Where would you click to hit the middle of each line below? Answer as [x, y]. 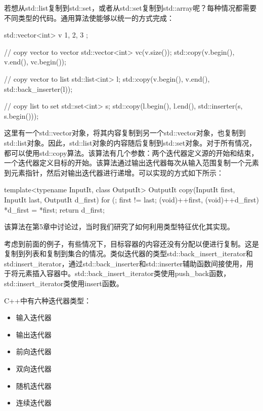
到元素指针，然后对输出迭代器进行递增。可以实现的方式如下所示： [114, 172]
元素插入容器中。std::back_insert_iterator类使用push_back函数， [124, 273]
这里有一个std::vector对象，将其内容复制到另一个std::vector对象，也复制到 [125, 133]
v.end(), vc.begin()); [35, 62]
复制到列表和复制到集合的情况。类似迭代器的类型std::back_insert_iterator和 [128, 253]
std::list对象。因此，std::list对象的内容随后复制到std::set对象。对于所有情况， [130, 142]
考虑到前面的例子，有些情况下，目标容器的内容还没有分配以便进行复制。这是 [131, 243]
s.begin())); [21, 115]
